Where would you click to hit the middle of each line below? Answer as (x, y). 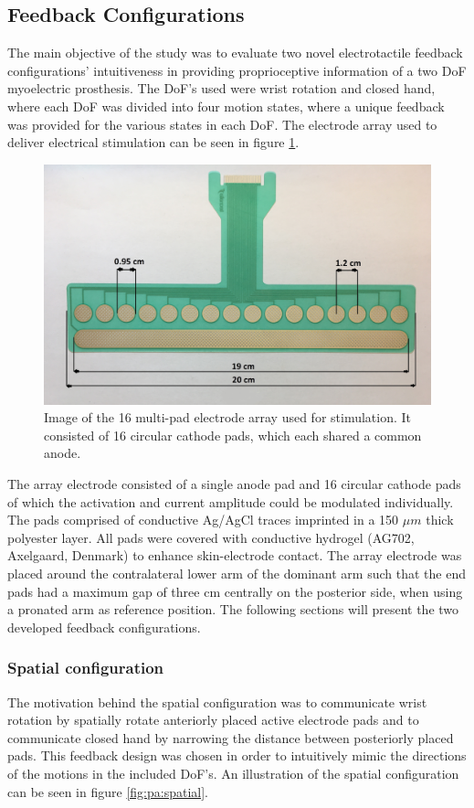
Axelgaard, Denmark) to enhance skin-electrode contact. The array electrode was (235, 555)
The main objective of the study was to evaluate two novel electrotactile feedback (235, 53)
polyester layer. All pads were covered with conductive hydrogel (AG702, (211, 537)
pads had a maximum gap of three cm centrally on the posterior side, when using (235, 591)
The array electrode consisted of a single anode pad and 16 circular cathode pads (234, 484)
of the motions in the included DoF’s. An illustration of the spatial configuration (233, 773)
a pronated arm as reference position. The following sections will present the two (233, 609)
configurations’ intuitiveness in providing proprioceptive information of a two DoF (237, 70)
